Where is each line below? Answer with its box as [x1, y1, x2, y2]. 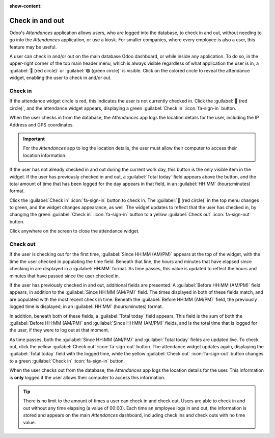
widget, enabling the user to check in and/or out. [9, 74, 112, 81]
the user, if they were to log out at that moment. [9, 327, 109, 333]
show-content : [9, 3, 42, 9]
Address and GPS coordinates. [9, 121, 74, 127]
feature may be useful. [9, 44, 57, 50]
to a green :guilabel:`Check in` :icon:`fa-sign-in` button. [9, 357, 125, 364]
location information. [23, 152, 67, 158]
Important [23, 136, 45, 142]
